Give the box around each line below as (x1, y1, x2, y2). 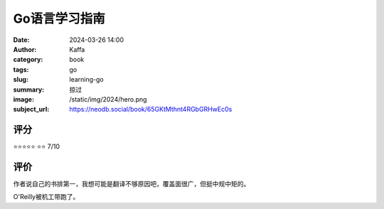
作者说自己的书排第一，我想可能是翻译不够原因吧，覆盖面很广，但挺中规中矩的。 (13, 180, 250, 188)
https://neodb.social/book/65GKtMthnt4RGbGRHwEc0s (69, 105, 233, 114)
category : (13, 55, 43, 64)
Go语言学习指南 (13, 11, 106, 26)
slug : (13, 75, 28, 84)
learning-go (69, 75, 104, 84)
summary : (13, 85, 45, 94)
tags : (13, 65, 29, 74)
